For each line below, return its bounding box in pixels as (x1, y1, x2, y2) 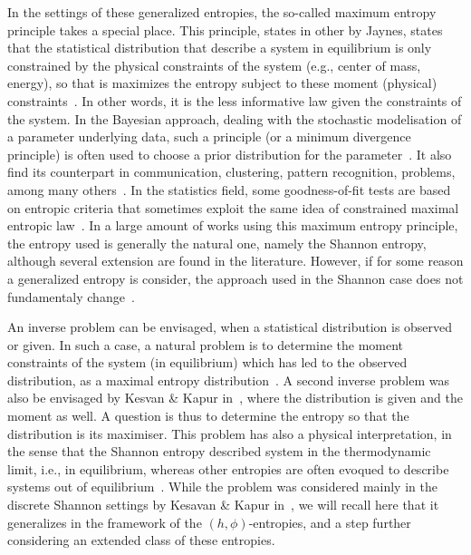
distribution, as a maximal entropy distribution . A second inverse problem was (7, 370, 449, 389)
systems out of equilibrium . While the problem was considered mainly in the (7, 477, 437, 496)
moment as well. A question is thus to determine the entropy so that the (7, 406, 409, 425)
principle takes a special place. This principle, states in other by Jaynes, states (7, 20, 443, 39)
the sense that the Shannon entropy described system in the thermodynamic (7, 442, 431, 461)
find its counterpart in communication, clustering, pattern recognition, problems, (7, 162, 456, 181)
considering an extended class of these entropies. (7, 531, 275, 550)
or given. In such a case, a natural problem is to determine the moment (7, 335, 404, 354)
